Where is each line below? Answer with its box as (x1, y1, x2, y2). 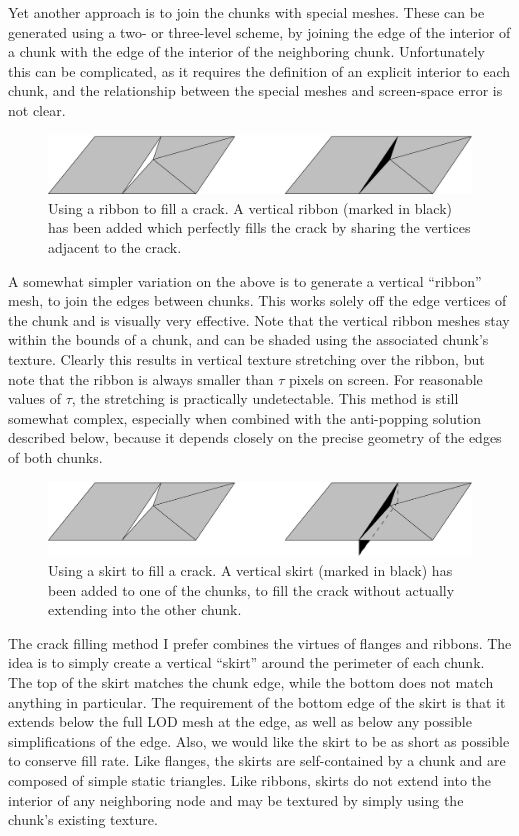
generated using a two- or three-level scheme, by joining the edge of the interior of (8, 21, 511, 42)
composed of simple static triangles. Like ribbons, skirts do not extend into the (8, 769, 492, 790)
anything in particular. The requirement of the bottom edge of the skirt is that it (8, 691, 506, 712)
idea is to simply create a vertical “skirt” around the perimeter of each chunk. (8, 652, 485, 673)
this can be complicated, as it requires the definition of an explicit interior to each (8, 60, 511, 81)
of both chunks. (8, 446, 103, 467)
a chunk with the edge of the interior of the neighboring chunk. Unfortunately (8, 41, 485, 62)
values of (8, 388, 61, 409)
